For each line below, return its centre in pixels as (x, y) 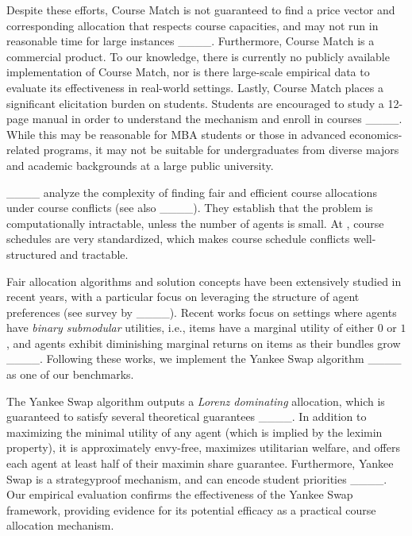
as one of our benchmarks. (70, 374)
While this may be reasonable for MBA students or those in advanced (176, 134)
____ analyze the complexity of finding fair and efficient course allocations (192, 192)
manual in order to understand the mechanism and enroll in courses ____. (217, 119)
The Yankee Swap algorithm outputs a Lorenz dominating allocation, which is (196, 401)
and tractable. (94, 254)
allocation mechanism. (60, 525)
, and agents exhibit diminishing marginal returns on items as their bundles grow (204, 343)
